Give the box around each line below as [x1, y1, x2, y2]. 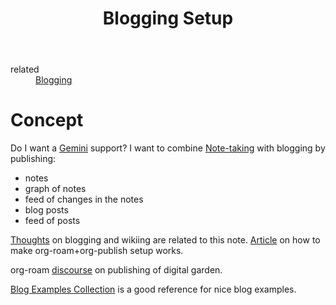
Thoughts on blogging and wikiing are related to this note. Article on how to [10, 234, 321, 246]
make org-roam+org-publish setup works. [10, 245, 184, 257]
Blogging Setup [102, 7, 234, 30]
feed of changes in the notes [24, 193, 144, 206]
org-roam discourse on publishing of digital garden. [10, 264, 223, 276]
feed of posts [24, 215, 81, 227]
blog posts [24, 204, 69, 216]
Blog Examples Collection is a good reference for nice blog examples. [10, 283, 297, 296]
